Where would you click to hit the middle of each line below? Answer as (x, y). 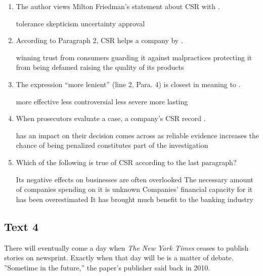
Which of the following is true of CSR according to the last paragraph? (126, 162)
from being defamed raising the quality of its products (100, 67)
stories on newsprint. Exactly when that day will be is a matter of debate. (119, 258)
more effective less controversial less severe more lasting (102, 101)
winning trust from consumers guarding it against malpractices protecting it (134, 57)
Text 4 (21, 226)
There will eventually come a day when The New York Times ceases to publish (126, 247)
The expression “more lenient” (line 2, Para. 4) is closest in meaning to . (128, 84)
